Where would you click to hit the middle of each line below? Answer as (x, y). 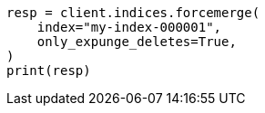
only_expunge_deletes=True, (137, 42)
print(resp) (49, 71)
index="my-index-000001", (129, 27)
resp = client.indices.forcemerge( (133, 13)
